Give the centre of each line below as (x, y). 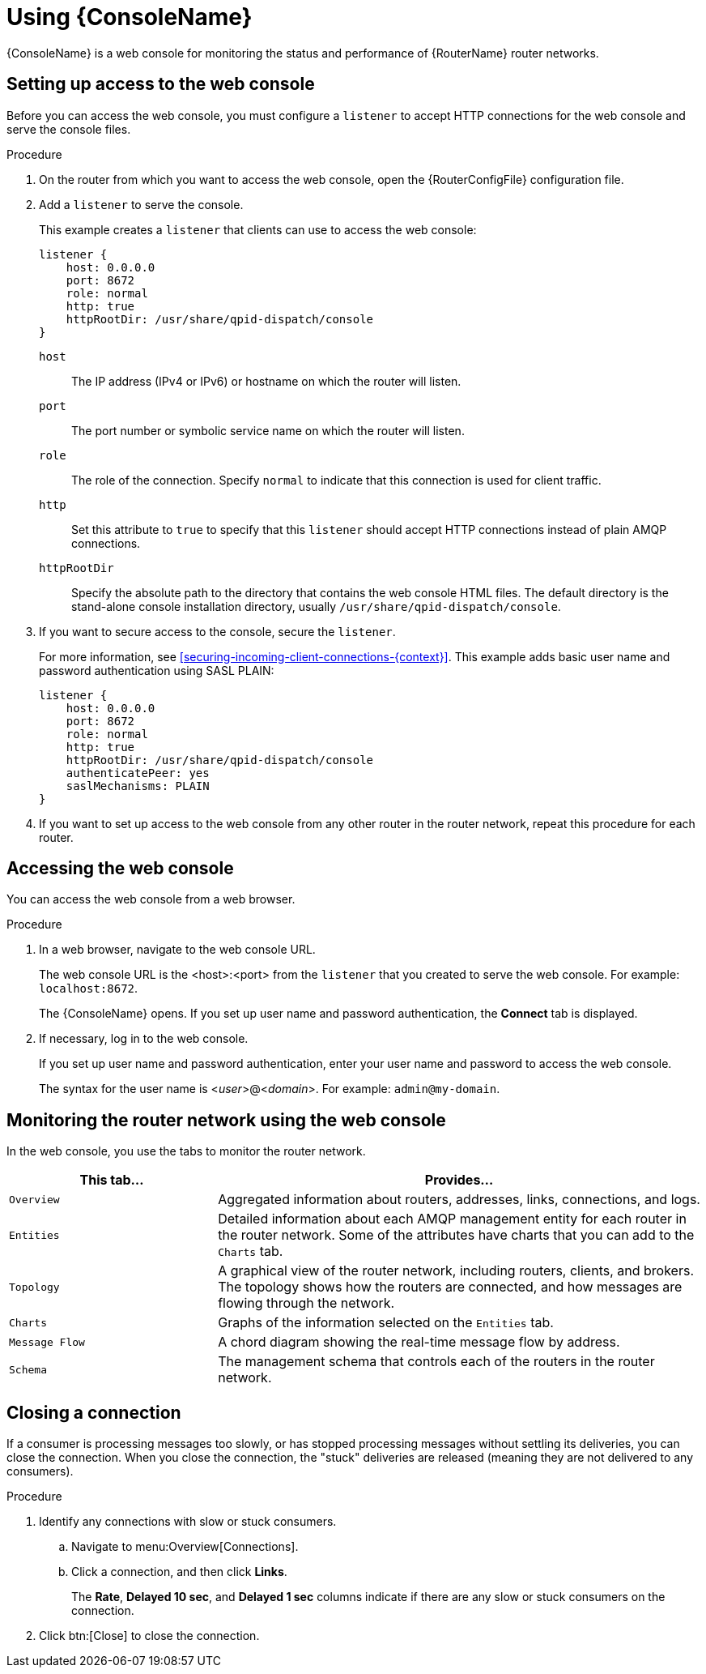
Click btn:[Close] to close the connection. (149, 1636)
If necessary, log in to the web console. (144, 1039)
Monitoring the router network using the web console (226, 1120)
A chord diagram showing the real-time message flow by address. (419, 1342)
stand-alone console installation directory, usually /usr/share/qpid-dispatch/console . (316, 606)
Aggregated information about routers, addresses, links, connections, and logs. (459, 1200)
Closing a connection (94, 1412)
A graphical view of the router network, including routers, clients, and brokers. (456, 1271)
